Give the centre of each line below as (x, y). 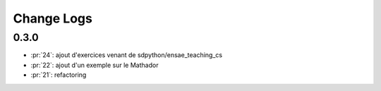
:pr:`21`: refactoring (59, 75)
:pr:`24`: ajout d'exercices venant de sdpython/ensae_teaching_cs (126, 55)
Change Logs (53, 18)
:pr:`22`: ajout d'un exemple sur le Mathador (95, 65)
